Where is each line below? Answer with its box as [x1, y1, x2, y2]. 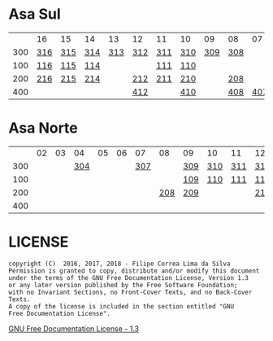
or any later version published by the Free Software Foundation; [8, 281, 238, 289]
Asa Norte [8, 119, 79, 138]
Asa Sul [8, 5, 61, 24]
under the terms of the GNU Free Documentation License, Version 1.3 [8, 273, 249, 282]
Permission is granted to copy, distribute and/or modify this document [8, 266, 260, 275]
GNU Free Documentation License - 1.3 [8, 323, 140, 334]
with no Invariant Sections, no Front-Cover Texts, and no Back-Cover [8, 288, 253, 296]
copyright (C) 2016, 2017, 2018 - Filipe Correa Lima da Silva [8, 260, 231, 268]
